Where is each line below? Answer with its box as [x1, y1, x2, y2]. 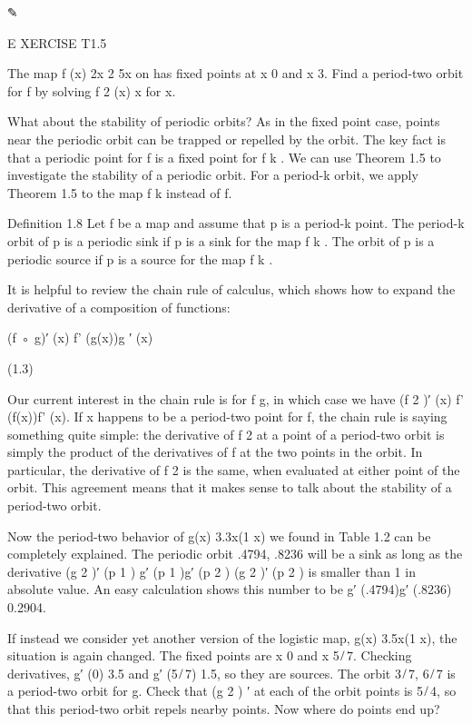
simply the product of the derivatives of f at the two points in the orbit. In [7, 442, 423, 461]
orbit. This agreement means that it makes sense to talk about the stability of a [7, 478, 452, 497]
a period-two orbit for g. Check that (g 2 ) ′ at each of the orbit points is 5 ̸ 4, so [7, 681, 457, 700]
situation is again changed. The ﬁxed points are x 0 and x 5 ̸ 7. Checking [7, 646, 412, 665]
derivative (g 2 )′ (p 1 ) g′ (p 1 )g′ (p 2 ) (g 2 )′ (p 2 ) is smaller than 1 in [7, 561, 416, 580]
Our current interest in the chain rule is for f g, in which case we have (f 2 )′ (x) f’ [7, 389, 464, 408]
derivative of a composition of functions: [7, 297, 231, 316]
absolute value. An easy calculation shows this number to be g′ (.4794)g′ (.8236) [7, 580, 452, 599]
